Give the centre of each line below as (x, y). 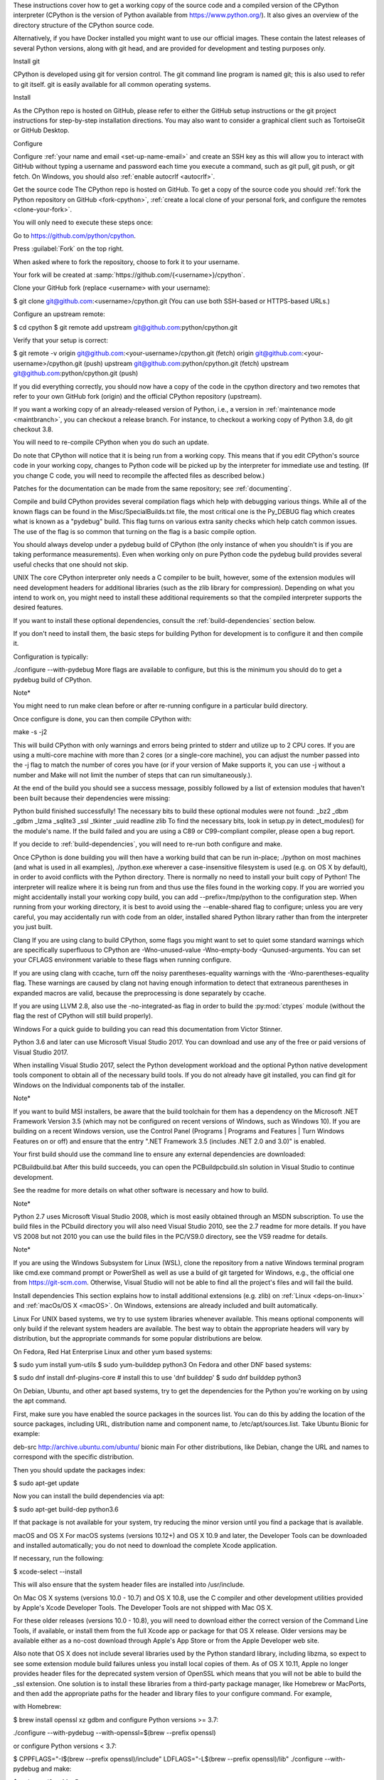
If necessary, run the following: (59, 1559)
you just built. (33, 927)
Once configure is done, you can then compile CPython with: (102, 718)
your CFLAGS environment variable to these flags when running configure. (122, 960)
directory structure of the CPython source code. (84, 25)
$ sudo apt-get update (46, 1483)
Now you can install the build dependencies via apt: (89, 1496)
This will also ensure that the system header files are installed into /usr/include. (129, 1585)
